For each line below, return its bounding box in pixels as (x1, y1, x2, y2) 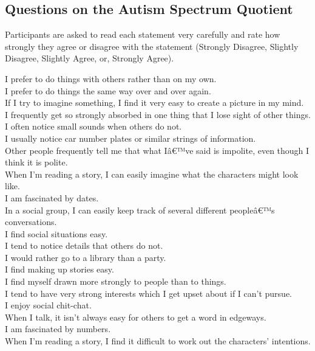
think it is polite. (5, 156, 68, 169)
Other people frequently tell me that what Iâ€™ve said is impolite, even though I (5, 144, 310, 156)
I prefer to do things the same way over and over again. (5, 84, 211, 97)
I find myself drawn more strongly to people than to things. (5, 275, 226, 288)
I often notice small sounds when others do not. (5, 120, 182, 133)
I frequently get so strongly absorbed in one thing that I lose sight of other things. (5, 108, 311, 120)
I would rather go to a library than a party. (5, 251, 166, 263)
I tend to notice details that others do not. (5, 239, 163, 252)
